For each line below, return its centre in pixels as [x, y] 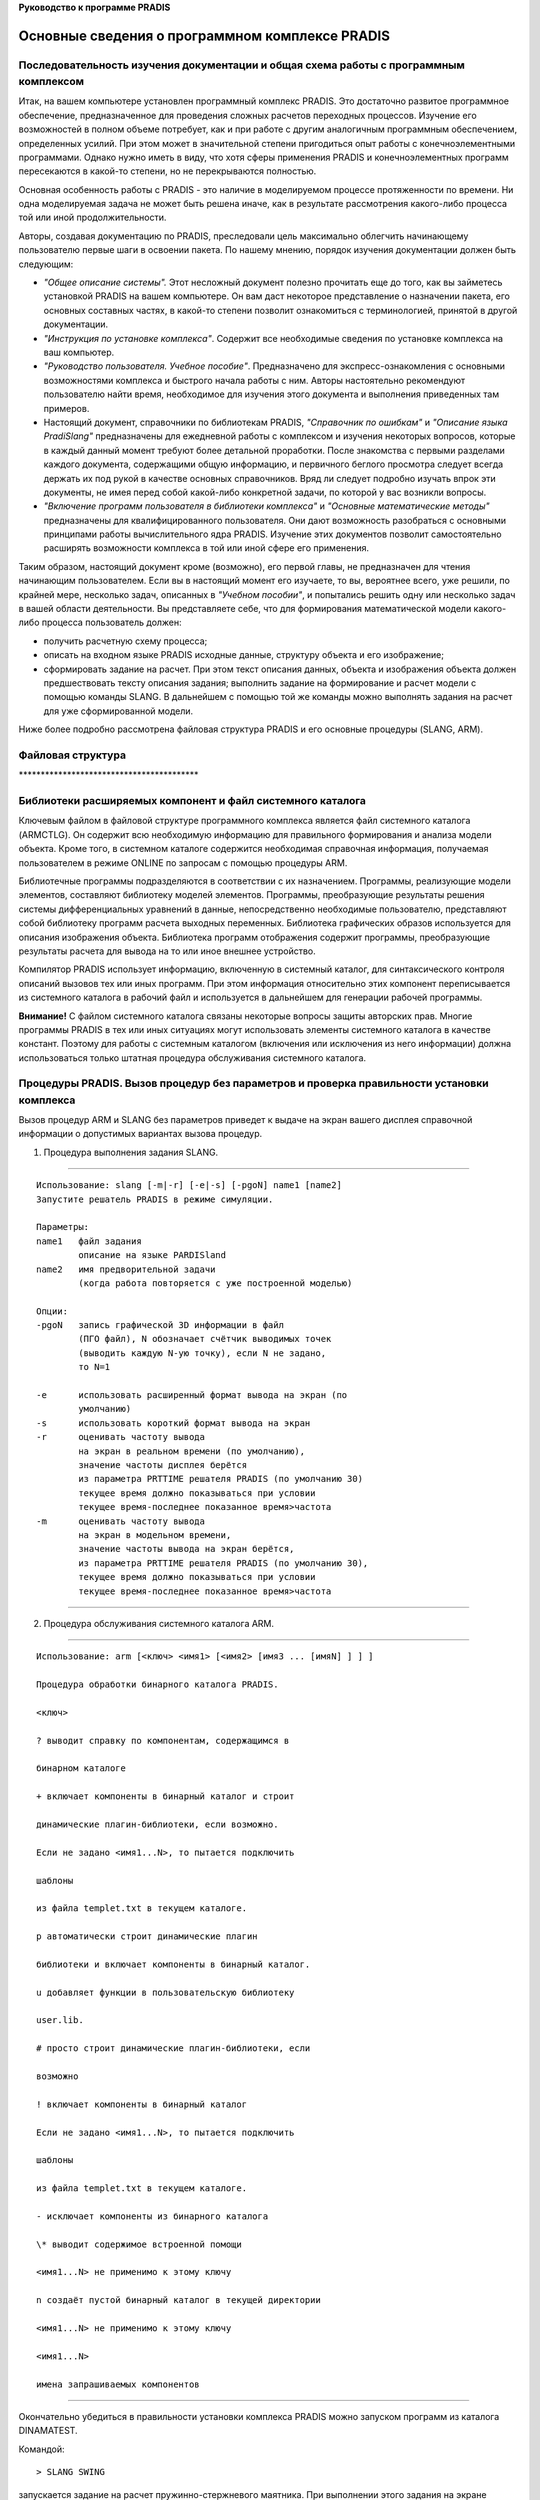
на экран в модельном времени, [155, 1534]
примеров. [66, 408]
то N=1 [94, 1367]
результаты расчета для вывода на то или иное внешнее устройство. [167, 951]
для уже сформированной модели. [118, 711]
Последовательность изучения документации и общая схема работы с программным [241, 65]
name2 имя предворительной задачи [126, 1269]
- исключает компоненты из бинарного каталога [152, 2216]
